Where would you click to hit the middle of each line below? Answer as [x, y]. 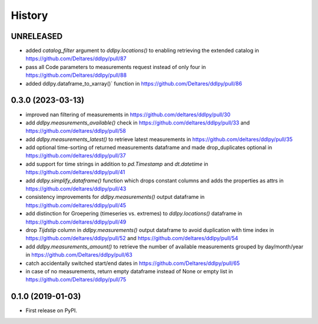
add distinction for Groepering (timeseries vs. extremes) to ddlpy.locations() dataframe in [134, 214]
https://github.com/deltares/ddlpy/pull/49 [76, 222]
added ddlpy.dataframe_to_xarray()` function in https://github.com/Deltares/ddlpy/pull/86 [134, 83]
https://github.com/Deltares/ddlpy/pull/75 [76, 280]
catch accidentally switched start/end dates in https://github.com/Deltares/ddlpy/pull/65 [133, 263]
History [29, 15]
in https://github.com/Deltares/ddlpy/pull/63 [79, 255]
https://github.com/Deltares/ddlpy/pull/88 [76, 75]
